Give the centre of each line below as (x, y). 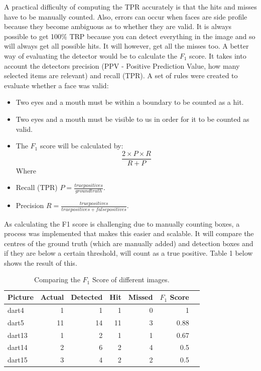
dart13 (18, 335)
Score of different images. (131, 280)
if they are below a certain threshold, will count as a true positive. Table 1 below (128, 253)
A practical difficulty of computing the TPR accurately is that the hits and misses (130, 7)
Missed (141, 297)
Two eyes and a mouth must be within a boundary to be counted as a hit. (130, 102)
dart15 (18, 360)
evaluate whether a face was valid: (56, 85)
